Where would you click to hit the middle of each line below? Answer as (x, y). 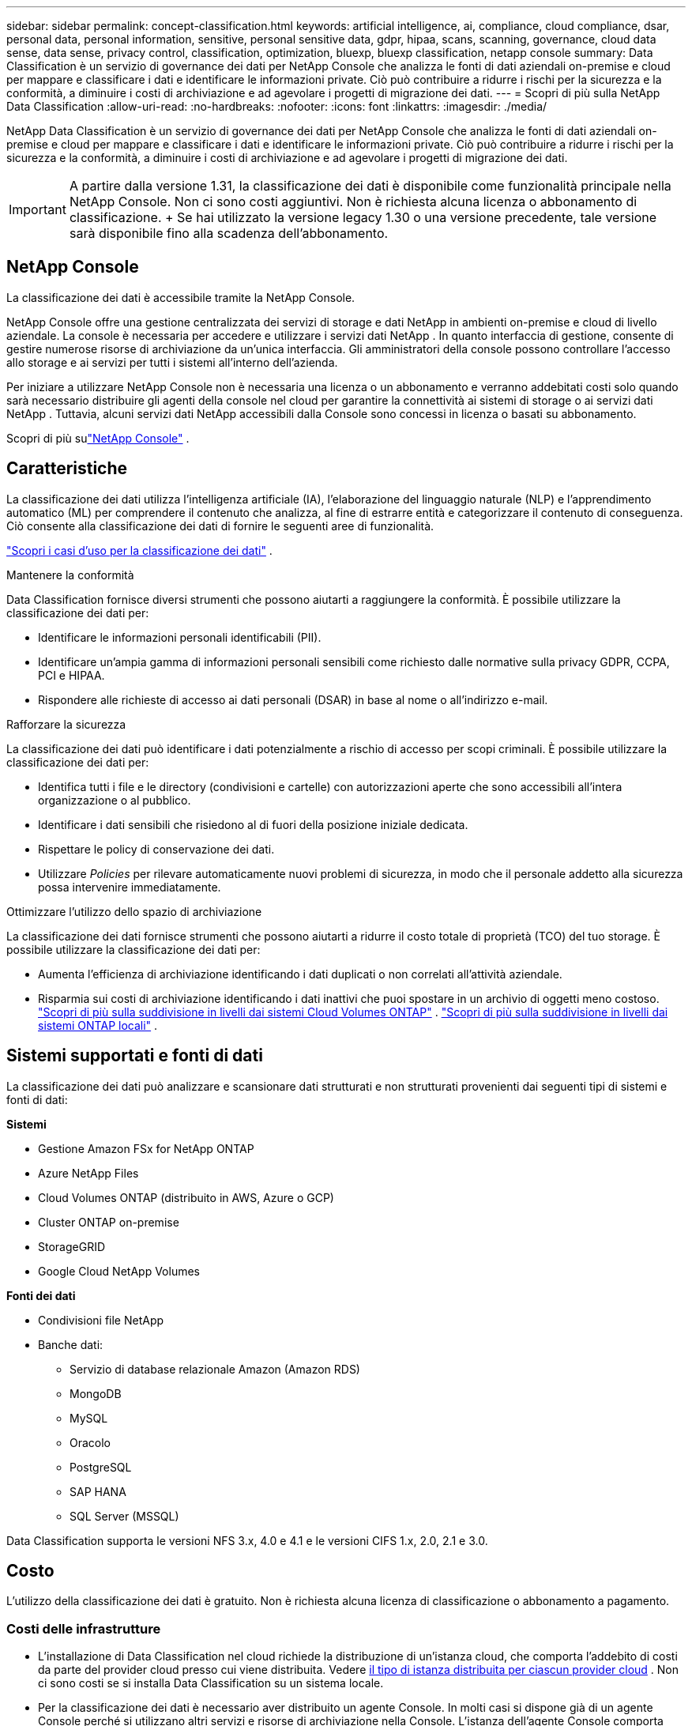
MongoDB (96, 1393)
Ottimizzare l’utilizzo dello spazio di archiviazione (134, 911)
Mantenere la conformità (70, 575)
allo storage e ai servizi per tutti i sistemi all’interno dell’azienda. (172, 362)
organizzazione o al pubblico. (115, 800)
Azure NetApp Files (88, 1173)
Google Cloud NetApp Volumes (119, 1271)
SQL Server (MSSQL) (124, 1516)
